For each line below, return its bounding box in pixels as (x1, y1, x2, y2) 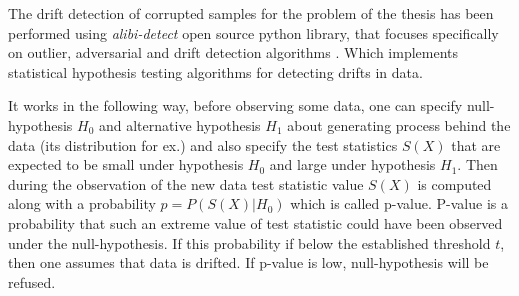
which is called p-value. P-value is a (290, 193, 508, 214)
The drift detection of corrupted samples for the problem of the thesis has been (8, 3, 494, 23)
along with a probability (8, 193, 156, 214)
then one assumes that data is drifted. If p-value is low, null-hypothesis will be (8, 252, 489, 273)
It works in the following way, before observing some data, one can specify (8, 95, 463, 116)
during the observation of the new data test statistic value (8, 173, 364, 194)
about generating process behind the (287, 114, 511, 135)
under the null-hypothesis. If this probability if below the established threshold (8, 232, 491, 253)
